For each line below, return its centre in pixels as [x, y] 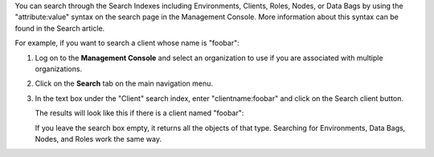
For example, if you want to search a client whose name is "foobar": [127, 43]
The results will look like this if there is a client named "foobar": [139, 113]
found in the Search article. [60, 28]
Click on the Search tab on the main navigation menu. [124, 83]
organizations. [59, 69]
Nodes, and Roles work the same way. [98, 139]
